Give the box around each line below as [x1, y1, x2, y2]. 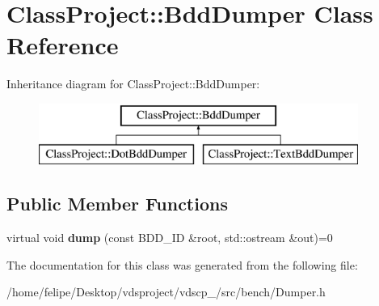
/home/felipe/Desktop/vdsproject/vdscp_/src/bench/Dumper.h [6, 283, 326, 300]
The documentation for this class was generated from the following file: [6, 256, 358, 273]
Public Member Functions [6, 191, 228, 216]
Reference [6, 28, 119, 62]
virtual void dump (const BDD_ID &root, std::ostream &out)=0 [6, 229, 333, 246]
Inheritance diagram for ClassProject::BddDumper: [6, 75, 260, 92]
